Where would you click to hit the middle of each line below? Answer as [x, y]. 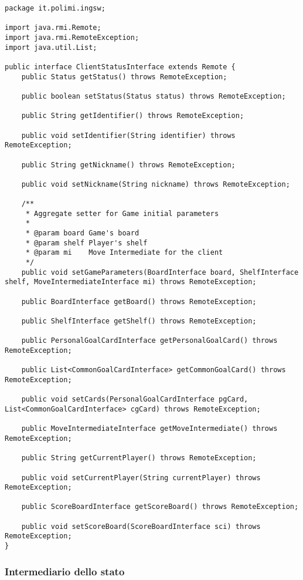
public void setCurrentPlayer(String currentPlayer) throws [141, 478]
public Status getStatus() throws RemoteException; [124, 77]
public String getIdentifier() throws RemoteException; [133, 116]
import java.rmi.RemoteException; [72, 37]
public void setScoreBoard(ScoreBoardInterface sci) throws [141, 526]
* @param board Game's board [82, 233]
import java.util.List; [51, 47]
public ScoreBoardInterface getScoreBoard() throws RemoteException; [160, 507]
